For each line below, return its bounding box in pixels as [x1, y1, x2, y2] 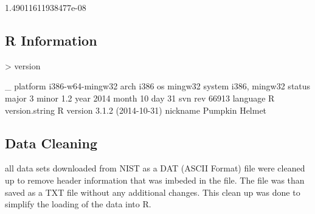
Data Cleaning [5, 133, 97, 152]
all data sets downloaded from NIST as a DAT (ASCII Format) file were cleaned [5, 162, 305, 174]
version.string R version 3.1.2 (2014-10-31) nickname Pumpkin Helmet [5, 103, 267, 116]
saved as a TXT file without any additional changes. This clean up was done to [5, 185, 300, 198]
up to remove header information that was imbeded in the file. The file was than [5, 173, 305, 186]
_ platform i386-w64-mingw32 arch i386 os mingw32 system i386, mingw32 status [5, 80, 311, 92]
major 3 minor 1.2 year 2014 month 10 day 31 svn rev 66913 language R [5, 91, 275, 104]
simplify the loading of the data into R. [5, 198, 151, 210]
